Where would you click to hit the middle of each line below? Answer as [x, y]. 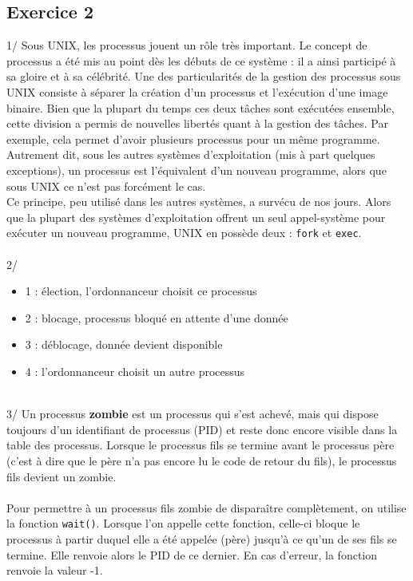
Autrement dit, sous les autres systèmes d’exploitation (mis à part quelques [191, 154]
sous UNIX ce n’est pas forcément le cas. [106, 186]
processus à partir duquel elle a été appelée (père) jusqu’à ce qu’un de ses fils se [202, 538]
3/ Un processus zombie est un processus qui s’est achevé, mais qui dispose [193, 414]
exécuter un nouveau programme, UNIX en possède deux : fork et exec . [184, 233]
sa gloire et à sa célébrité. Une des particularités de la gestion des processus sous [204, 76]
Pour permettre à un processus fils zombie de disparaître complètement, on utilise [206, 507]
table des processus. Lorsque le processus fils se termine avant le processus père [201, 445]
